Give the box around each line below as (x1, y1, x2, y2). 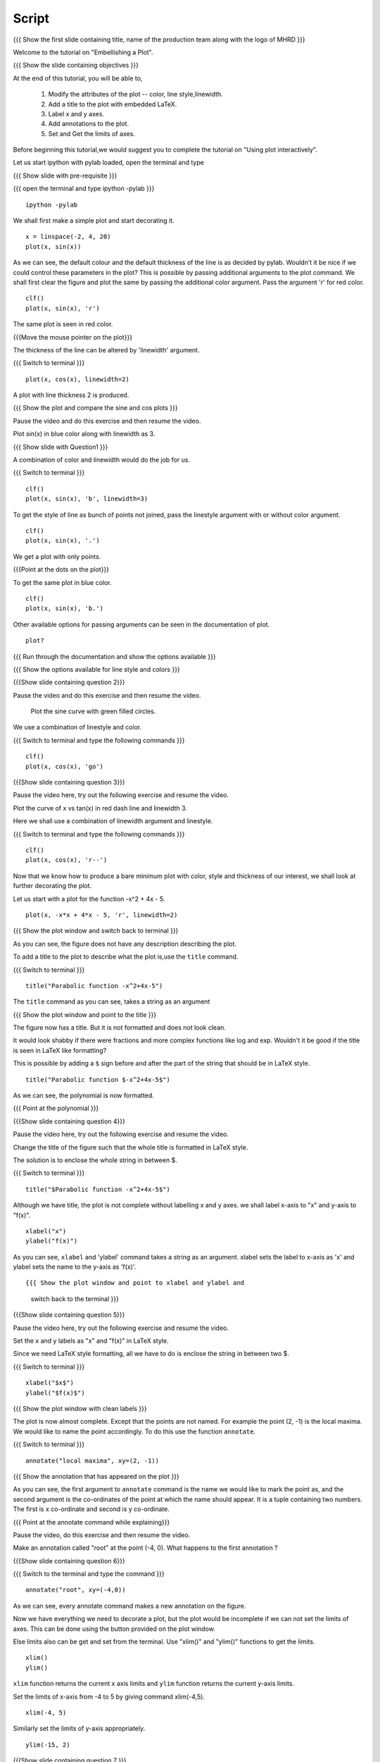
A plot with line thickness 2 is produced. (13, 391, 129, 400)
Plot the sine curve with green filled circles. (30, 707, 156, 715)
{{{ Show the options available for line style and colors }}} (13, 665, 181, 673)
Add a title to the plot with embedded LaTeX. (48, 99, 177, 109)
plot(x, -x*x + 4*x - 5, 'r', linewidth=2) (25, 911, 178, 919)
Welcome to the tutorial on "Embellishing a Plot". (13, 48, 153, 56)
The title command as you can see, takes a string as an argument (13, 997, 210, 1006)
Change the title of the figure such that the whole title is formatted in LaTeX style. (13, 1142, 248, 1152)
